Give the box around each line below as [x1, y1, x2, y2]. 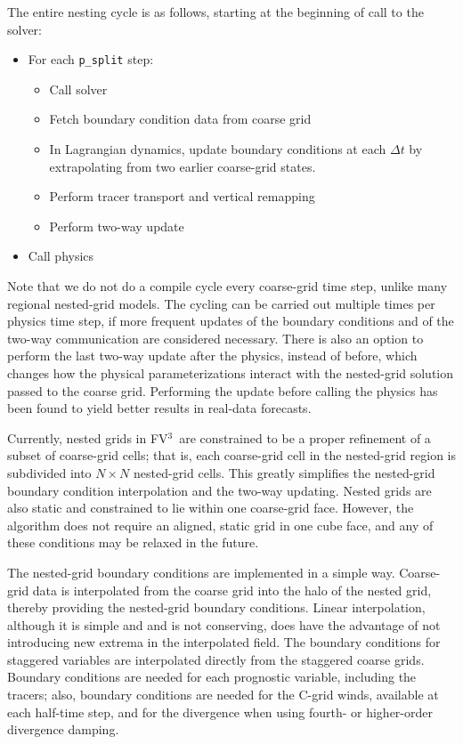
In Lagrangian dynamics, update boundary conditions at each [49, 140, 386, 158]
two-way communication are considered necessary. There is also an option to [7, 328, 424, 347]
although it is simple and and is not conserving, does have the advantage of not [7, 615, 441, 634]
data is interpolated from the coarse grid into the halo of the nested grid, [32, 580, 432, 599]
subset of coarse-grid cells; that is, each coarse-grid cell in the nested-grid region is [7, 446, 457, 465]
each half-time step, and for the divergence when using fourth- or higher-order [7, 702, 434, 721]
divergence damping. [7, 720, 119, 739]
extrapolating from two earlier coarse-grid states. [49, 157, 316, 175]
